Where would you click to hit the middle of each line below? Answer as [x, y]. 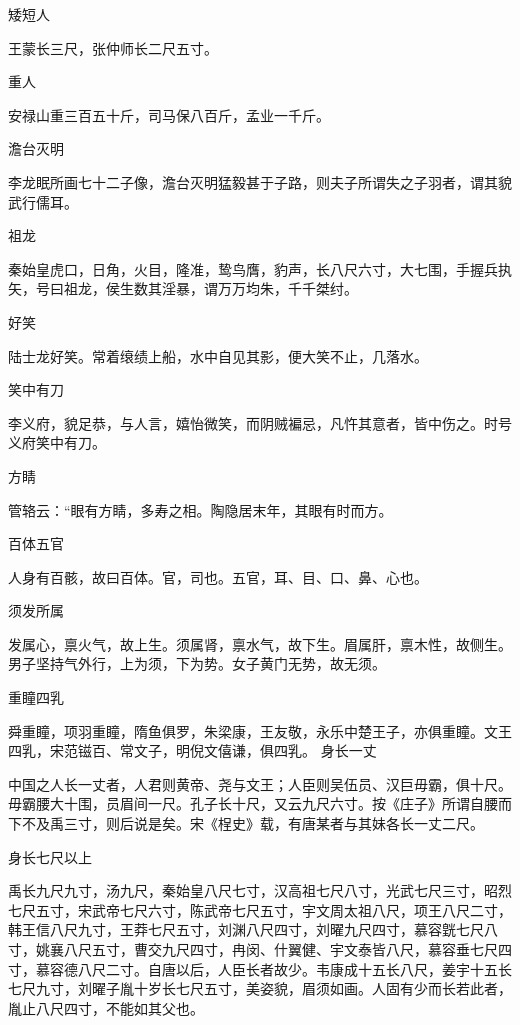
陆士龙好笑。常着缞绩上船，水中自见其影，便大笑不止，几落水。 [218, 355]
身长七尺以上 [50, 856]
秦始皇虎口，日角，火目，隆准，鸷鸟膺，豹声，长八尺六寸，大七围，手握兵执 [260, 268]
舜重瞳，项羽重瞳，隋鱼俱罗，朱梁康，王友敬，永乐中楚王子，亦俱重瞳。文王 [260, 730]
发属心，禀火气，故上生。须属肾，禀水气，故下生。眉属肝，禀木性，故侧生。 [260, 643]
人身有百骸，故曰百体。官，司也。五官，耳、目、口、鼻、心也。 [218, 576]
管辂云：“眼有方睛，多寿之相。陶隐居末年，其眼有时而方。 [200, 509]
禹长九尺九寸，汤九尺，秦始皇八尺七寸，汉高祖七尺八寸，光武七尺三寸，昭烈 [260, 890]
